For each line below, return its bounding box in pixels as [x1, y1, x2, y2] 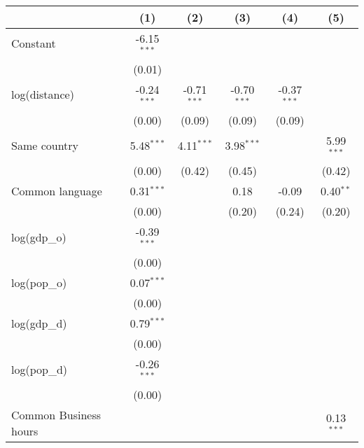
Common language [11, 183, 102, 199]
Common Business [11, 406, 101, 423]
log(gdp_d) [11, 315, 67, 332]
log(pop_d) [11, 360, 68, 377]
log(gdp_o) [11, 228, 66, 245]
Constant [11, 35, 56, 52]
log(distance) [11, 86, 74, 103]
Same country [11, 136, 79, 153]
